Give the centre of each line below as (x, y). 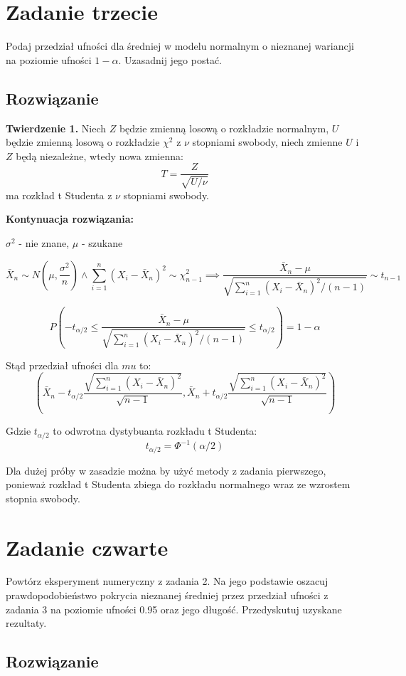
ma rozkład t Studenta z (59, 195)
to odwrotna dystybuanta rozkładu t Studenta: (155, 431)
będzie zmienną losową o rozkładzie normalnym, (224, 128)
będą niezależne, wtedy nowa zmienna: (100, 155)
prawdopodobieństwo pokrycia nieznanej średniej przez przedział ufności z (167, 595)
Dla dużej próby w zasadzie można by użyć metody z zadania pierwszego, (166, 470)
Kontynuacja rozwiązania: (70, 219)
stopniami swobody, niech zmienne (267, 142)
